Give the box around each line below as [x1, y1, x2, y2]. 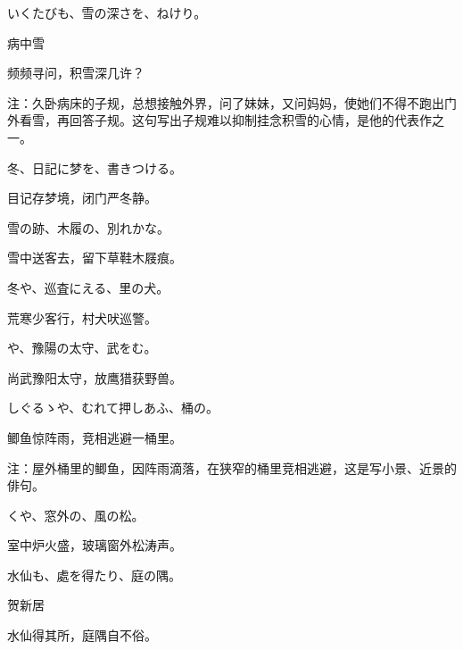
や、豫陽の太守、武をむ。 [7, 338, 157, 357]
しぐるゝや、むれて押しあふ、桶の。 [7, 398, 219, 417]
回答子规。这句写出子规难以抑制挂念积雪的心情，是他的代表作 [69, 111, 432, 129]
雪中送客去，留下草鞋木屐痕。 [7, 248, 182, 267]
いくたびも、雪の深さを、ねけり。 [7, 4, 207, 21]
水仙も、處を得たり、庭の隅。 [7, 565, 182, 584]
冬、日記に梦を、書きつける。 [7, 158, 182, 177]
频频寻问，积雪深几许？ [7, 63, 145, 82]
